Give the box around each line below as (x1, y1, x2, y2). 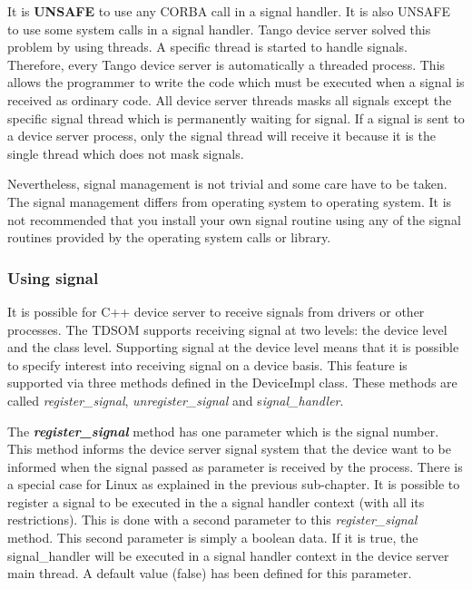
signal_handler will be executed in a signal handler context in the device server (7, 545, 449, 564)
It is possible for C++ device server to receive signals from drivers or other (7, 301, 425, 320)
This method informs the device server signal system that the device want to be (7, 439, 451, 458)
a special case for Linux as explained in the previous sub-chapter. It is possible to (7, 475, 460, 494)
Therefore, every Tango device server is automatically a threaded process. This (7, 54, 446, 74)
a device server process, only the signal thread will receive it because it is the (7, 126, 436, 145)
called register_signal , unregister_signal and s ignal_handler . (7, 390, 344, 409)
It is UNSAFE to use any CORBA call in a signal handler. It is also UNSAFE (7, 2, 451, 20)
